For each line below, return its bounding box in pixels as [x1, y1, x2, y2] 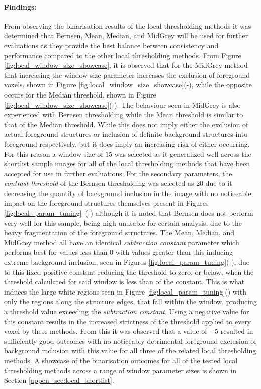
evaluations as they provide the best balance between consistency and [4, 40, 219, 50]
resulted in [220, 326, 253, 336]
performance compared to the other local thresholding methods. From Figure [4, 50, 241, 60]
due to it [205, 178, 232, 188]
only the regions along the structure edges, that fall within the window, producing [4, 296, 257, 307]
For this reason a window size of [4, 148, 103, 159]
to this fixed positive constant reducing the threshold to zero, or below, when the [4, 266, 254, 277]
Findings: [4, 1, 37, 12]
